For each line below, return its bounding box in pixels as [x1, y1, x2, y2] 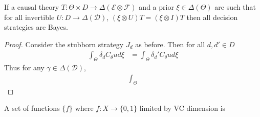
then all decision [186, 11, 238, 22]
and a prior [139, 2, 174, 12]
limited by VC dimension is [139, 103, 226, 113]
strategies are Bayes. [4, 22, 68, 32]
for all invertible [4, 11, 55, 22]
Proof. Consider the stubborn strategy [4, 38, 124, 49]
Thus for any [4, 62, 45, 73]
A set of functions [4, 103, 60, 113]
